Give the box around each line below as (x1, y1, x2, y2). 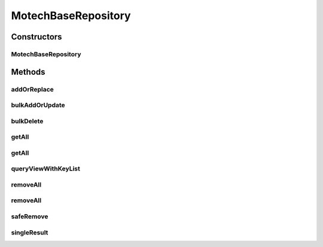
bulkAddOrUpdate (11, 101, 65, 109)
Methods (11, 66, 45, 77)
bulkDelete (11, 117, 44, 125)
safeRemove (11, 212, 48, 221)
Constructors (11, 32, 62, 42)
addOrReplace (11, 85, 54, 93)
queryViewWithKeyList (11, 164, 81, 173)
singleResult (11, 228, 48, 236)
